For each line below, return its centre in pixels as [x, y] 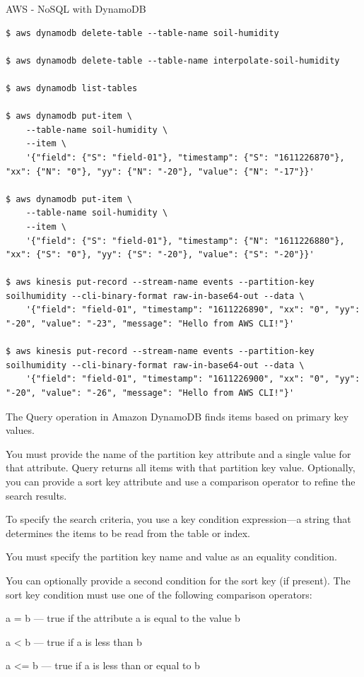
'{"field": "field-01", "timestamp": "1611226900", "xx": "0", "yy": [193, 379]
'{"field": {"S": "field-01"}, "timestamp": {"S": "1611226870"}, [185, 157]
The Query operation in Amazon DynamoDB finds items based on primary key [177, 416]
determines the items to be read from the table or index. [128, 532]
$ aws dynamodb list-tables [72, 88]
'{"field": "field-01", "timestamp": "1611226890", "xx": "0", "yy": [193, 310]
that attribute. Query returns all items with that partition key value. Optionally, [181, 467]
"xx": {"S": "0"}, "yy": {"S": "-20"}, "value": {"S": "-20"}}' [160, 255]
